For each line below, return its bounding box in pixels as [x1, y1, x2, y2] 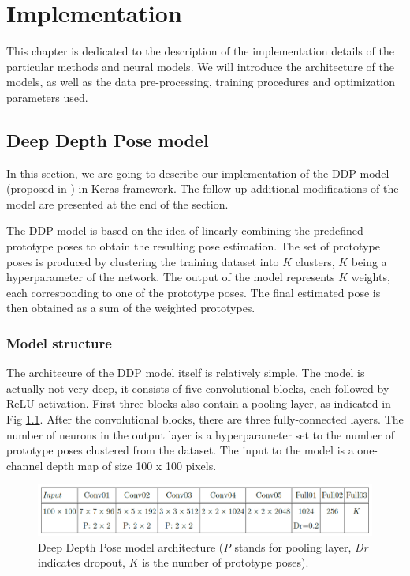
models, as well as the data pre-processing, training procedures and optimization [6, 73, 395, 90]
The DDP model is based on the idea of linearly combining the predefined [6, 222, 363, 239]
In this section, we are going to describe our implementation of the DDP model [6, 164, 389, 181]
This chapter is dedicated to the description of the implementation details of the [6, 43, 394, 59]
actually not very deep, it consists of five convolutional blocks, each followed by [6, 379, 389, 396]
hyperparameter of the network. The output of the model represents [6, 269, 335, 285]
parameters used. [6, 88, 88, 105]
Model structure [6, 333, 112, 352]
